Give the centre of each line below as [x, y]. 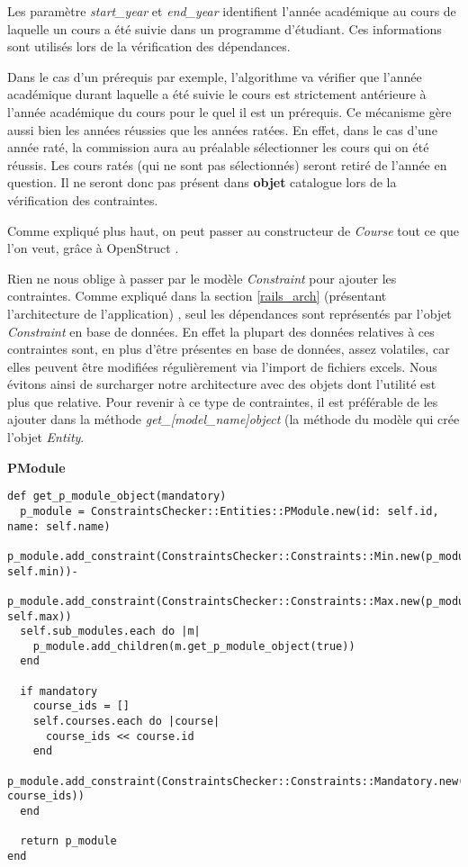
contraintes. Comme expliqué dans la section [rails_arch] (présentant [197, 296]
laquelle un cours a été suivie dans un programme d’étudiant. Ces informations [225, 28]
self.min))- [43, 571]
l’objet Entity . [46, 437]
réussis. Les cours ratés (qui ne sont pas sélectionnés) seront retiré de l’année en [227, 164]
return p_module [68, 841]
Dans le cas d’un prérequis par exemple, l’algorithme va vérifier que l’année [215, 76]
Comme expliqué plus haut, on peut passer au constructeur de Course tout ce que [234, 230]
